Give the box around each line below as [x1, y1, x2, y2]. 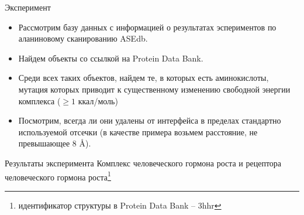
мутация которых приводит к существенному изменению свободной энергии [18, 83, 291, 95]
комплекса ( [18, 94, 61, 107]
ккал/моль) [78, 94, 118, 107]
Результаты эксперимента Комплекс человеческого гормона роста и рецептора [5, 156, 282, 169]
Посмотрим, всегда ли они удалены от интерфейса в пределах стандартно [18, 114, 281, 127]
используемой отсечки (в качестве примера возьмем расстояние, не [18, 125, 258, 138]
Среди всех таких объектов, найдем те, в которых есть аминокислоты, [18, 71, 269, 84]
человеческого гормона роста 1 [5, 169, 111, 183]
